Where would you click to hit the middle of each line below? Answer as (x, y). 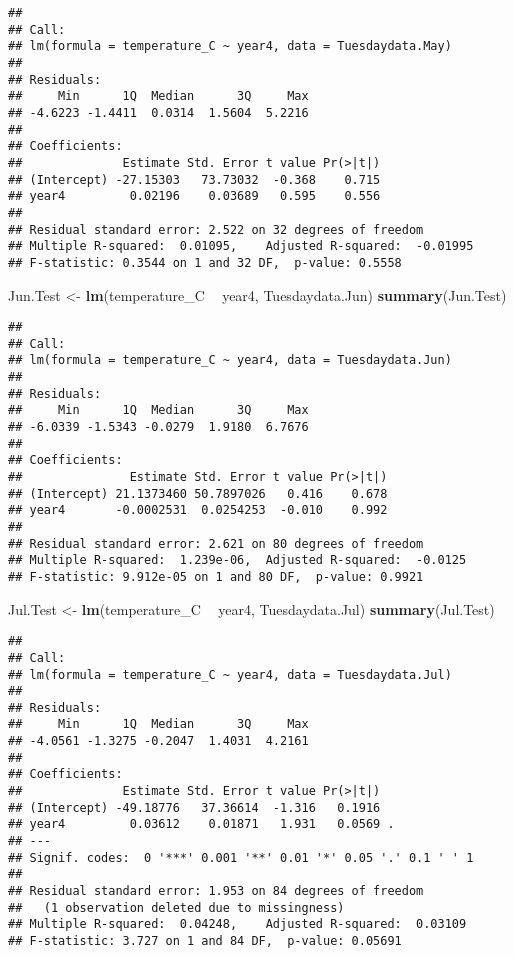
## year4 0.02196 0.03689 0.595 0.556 (194, 196)
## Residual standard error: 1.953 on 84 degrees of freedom (216, 891)
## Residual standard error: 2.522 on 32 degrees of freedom (216, 229)
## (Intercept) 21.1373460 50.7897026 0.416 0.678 (198, 493)
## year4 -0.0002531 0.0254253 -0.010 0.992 (198, 510)
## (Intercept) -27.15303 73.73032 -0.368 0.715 (194, 179)
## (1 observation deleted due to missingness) (176, 907)
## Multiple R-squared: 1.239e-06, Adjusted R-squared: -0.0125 (237, 560)
